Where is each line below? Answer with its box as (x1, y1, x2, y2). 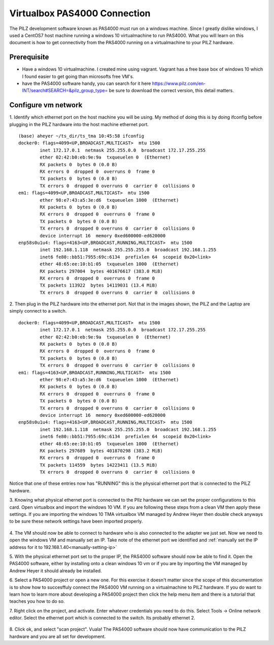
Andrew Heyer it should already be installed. (9, 567, 102, 574)
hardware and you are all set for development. (9, 633, 106, 639)
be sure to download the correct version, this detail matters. (109, 87, 234, 94)
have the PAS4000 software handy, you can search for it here (22, 80, 151, 86)
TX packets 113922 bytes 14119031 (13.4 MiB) (40, 283, 158, 288)
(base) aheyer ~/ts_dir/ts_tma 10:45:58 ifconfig (18, 133, 145, 139)
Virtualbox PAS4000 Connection (9, 8, 151, 19)
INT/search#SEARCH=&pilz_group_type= (22, 87, 108, 94)
